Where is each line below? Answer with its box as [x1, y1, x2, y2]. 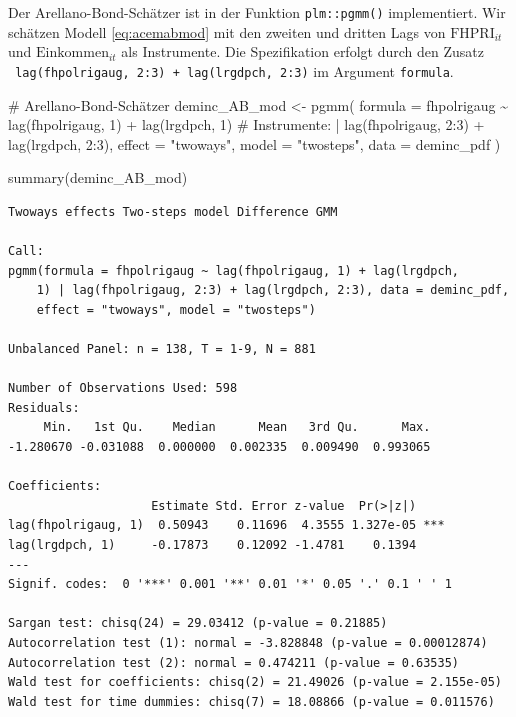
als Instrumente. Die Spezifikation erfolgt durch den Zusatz [121, 41, 484, 62]
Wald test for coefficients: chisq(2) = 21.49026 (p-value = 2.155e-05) [8, 675, 502, 690]
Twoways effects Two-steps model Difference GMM [8, 204, 338, 219]
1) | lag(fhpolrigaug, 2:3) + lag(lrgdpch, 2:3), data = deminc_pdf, [36, 283, 510, 298]
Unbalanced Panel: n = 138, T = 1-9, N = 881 [8, 342, 316, 357]
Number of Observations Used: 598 [8, 381, 238, 396]
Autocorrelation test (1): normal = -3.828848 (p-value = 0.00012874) [8, 635, 488, 650]
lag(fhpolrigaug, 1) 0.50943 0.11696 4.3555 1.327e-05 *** [8, 518, 445, 533]
